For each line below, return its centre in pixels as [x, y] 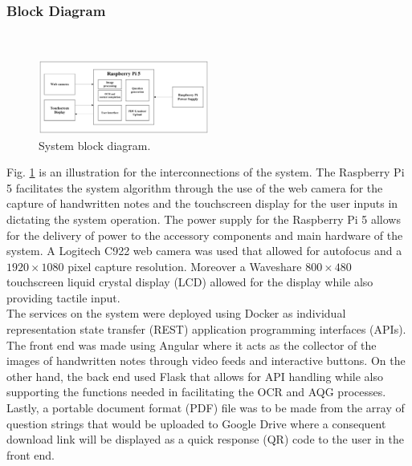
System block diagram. [95, 145]
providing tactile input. [63, 297]
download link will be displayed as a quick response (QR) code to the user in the [205, 439]
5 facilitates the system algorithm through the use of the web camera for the [195, 187]
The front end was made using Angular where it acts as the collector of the [192, 344]
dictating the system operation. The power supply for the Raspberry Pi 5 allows [204, 219]
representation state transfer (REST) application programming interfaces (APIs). [206, 329]
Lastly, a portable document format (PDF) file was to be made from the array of [206, 408]
